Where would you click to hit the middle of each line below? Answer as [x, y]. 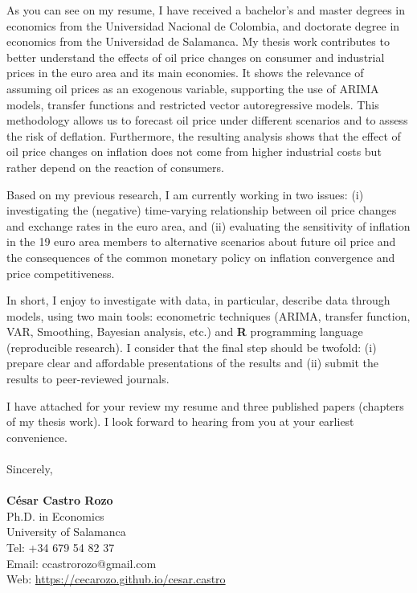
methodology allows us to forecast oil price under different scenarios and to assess [207, 120]
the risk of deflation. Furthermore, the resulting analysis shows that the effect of [204, 135]
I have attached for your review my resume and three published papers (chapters [205, 405]
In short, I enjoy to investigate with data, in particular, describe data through [198, 300]
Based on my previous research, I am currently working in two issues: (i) [185, 194]
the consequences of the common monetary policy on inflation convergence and [201, 257]
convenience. [37, 437]
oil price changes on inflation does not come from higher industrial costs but [194, 151]
